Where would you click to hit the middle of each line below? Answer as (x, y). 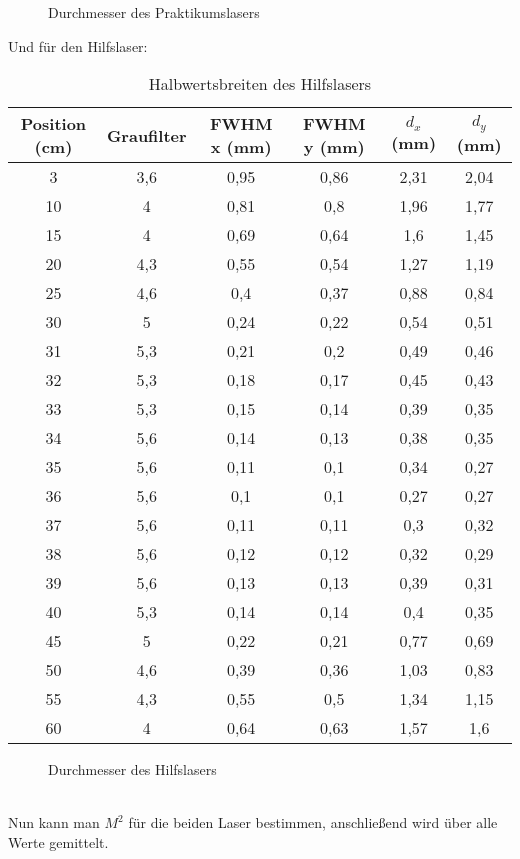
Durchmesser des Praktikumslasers (154, 12)
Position (53, 124)
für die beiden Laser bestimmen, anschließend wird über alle (313, 822)
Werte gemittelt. (58, 841)
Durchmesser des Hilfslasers (132, 769)
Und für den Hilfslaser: (78, 45)
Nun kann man (54, 822)
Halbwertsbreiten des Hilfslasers (260, 84)
